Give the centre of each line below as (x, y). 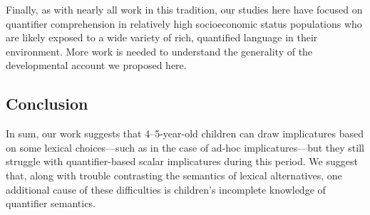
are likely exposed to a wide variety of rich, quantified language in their (162, 37)
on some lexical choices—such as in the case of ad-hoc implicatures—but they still (185, 147)
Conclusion (47, 104)
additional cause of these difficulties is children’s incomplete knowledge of (166, 189)
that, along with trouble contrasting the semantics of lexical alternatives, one (174, 175)
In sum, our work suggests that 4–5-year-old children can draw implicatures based (185, 133)
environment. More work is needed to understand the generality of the (159, 51)
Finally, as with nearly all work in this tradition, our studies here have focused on (184, 9)
